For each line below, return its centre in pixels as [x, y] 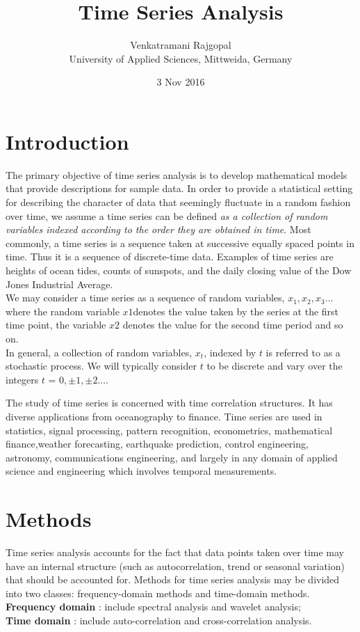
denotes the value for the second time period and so [233, 325]
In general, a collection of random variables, [99, 352]
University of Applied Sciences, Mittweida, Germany [181, 58]
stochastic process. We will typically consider [101, 366]
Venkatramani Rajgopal [181, 45]
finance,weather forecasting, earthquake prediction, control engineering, [157, 444]
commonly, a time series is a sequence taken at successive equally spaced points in [180, 243]
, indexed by [230, 352]
